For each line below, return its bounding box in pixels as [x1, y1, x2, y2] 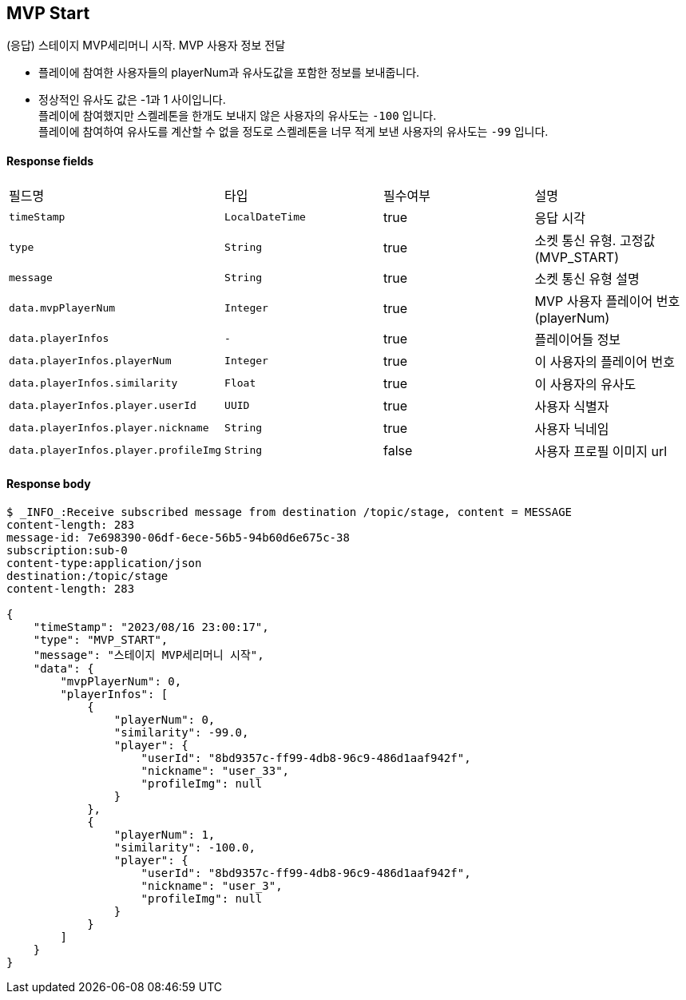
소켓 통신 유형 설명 [534, 270, 640, 287]
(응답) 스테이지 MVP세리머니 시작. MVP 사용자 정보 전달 [6, 38, 286, 53]
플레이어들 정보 [534, 331, 621, 347]
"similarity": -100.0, [113, 840, 256, 854]
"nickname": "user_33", [141, 764, 290, 777]
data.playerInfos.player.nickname [9, 422, 209, 435]
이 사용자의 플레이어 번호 [534, 353, 675, 370]
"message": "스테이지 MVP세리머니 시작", [33, 648, 264, 661]
